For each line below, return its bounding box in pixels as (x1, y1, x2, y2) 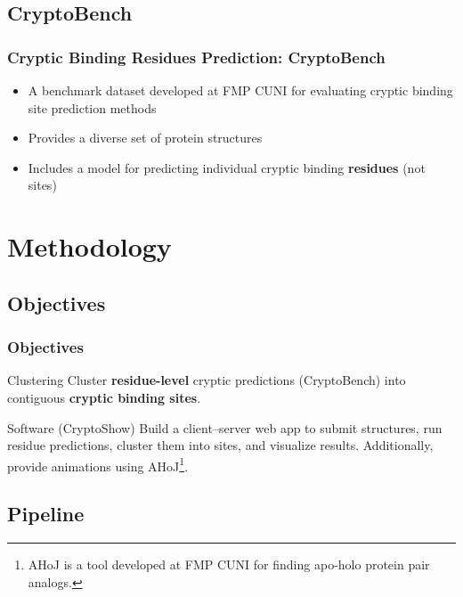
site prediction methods (28, 98, 157, 117)
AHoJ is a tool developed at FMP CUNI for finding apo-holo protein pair (28, 555, 430, 574)
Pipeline (7, 500, 85, 527)
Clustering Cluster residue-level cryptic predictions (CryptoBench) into (7, 371, 406, 389)
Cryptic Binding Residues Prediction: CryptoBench (7, 45, 386, 68)
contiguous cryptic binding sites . (7, 388, 201, 406)
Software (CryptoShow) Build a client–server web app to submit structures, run (7, 418, 443, 437)
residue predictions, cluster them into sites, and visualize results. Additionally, (7, 436, 434, 454)
